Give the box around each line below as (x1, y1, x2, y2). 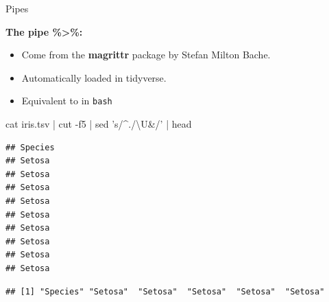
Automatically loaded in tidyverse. (21, 70, 167, 84)
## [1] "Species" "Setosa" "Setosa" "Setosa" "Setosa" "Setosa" (5, 286, 325, 297)
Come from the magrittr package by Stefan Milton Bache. (21, 47, 271, 62)
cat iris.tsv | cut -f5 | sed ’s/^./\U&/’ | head (5, 117, 192, 131)
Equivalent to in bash (21, 93, 112, 108)
